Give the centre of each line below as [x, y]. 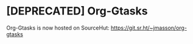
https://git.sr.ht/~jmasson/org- [149, 28]
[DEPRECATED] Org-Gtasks [77, 11]
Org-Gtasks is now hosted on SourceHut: [58, 28]
